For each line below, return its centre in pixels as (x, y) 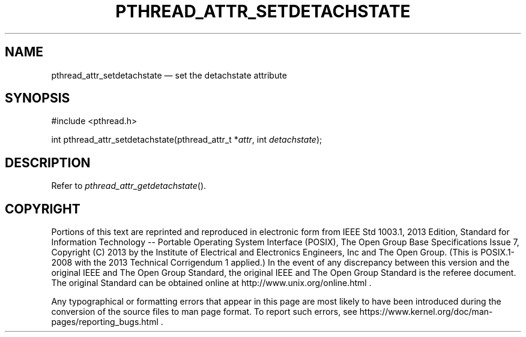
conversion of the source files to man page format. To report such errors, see (204, 312)
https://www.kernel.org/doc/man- (426, 312)
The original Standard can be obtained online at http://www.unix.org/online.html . (211, 283)
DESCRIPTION (48, 163)
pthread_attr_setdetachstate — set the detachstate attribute (169, 75)
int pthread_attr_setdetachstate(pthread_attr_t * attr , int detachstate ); (187, 140)
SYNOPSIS (38, 98)
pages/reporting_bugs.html (105, 322)
